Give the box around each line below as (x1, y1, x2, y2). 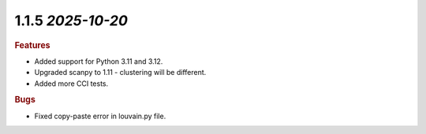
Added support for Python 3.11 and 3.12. (34, 56, 163, 66)
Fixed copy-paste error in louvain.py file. (34, 111, 166, 121)
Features (14, 39, 50, 50)
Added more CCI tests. (34, 79, 109, 88)
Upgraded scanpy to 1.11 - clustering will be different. (34, 68, 207, 77)
